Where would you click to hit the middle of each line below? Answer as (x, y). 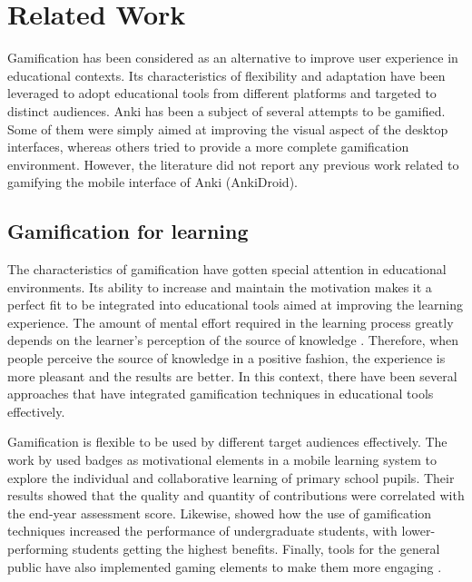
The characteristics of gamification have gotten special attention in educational (227, 269)
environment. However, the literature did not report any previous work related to (233, 164)
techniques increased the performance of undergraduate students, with (202, 531)
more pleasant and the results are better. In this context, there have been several (232, 375)
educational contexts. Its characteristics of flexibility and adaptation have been (226, 75)
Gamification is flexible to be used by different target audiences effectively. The (227, 442)
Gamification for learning (128, 231)
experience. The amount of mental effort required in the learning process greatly (231, 322)
